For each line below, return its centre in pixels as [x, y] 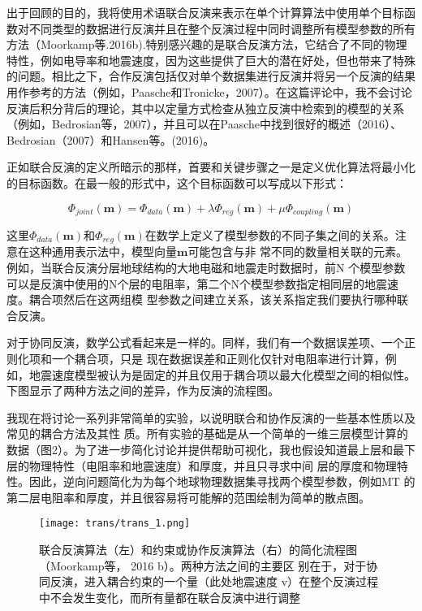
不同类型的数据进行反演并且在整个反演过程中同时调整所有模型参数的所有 [222, 28]
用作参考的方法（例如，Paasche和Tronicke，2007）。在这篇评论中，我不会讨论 [209, 91]
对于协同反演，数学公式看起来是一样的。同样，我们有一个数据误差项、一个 [205, 342]
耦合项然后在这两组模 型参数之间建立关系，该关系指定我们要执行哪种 [213, 299]
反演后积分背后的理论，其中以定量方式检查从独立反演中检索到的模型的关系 [205, 108]
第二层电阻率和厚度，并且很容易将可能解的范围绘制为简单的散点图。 [188, 497]
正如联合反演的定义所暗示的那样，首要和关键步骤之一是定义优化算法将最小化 [211, 167]
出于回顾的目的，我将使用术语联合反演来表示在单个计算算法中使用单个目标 [205, 12]
